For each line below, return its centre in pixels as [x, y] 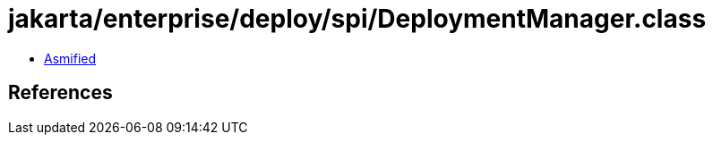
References [60, 93]
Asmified [70, 58]
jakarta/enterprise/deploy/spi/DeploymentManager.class [357, 19]
